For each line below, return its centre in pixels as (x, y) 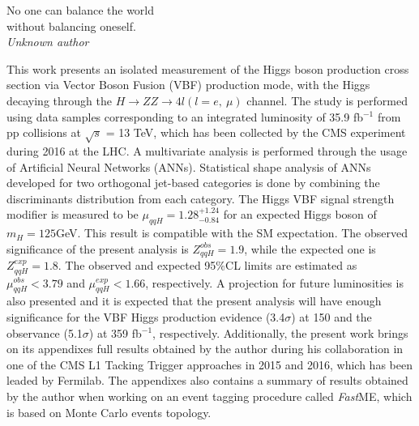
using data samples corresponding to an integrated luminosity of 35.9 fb (185, 116)
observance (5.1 (45, 332)
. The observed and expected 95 (137, 265)
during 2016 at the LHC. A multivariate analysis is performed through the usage (207, 150)
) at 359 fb (115, 332)
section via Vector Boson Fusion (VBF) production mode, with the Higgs (188, 85)
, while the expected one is (310, 248)
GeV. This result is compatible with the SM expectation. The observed (231, 233)
